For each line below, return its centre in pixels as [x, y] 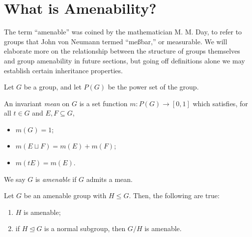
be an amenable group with [65, 195]
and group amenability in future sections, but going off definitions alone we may [125, 60]
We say [15, 179]
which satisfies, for [220, 103]
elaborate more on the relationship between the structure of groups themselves [122, 51]
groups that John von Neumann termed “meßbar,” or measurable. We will [116, 41]
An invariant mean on [37, 103]
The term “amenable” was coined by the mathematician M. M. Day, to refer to [123, 32]
